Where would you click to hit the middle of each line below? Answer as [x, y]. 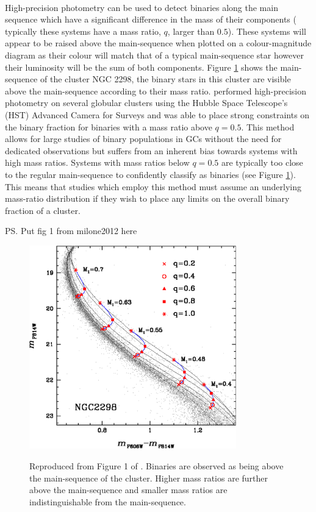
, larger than [191, 31]
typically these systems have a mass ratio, [83, 31]
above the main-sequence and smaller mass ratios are [128, 490]
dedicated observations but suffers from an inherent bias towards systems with [151, 150]
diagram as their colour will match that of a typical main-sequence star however [154, 55]
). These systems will [267, 31]
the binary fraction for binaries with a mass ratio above [109, 126]
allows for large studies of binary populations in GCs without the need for [143, 139]
